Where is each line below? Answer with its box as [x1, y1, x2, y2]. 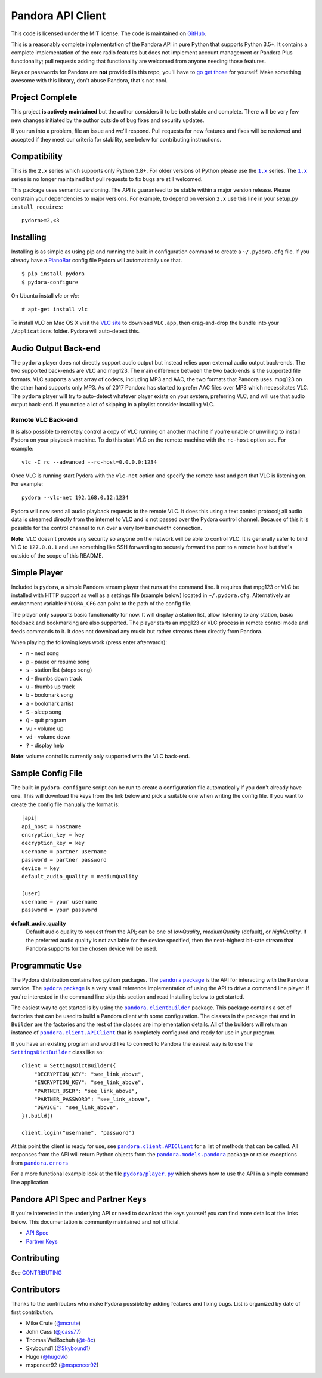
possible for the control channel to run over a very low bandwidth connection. [11, 524, 202, 531]
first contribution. [11, 1309, 54, 1316]
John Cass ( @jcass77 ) [26, 1328, 82, 1335]
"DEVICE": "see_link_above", [33, 1104, 119, 1111]
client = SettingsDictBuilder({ [21, 1062, 116, 1069]
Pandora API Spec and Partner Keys [11, 1194, 147, 1204]
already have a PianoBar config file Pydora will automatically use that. [11, 256, 182, 264]
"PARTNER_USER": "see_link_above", [33, 1088, 138, 1094]
